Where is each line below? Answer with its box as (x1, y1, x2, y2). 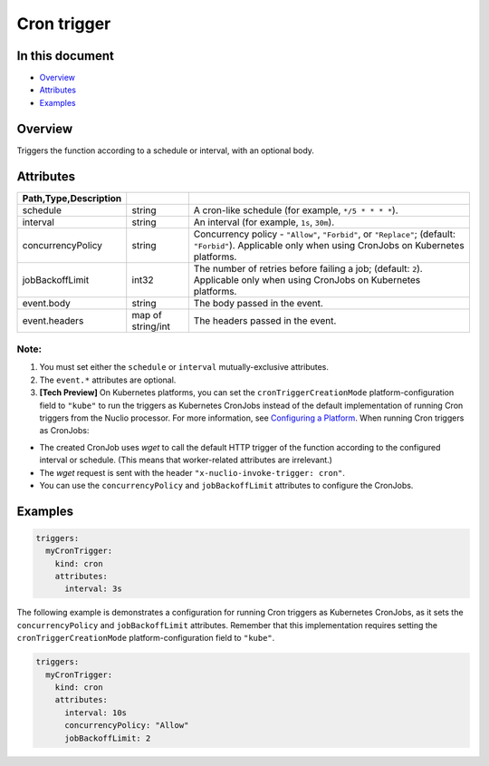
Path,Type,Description (22, 191, 122, 204)
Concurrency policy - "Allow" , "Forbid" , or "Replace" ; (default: (193, 228, 456, 240)
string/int (131, 320, 171, 333)
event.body (22, 296, 72, 309)
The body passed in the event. (193, 296, 323, 309)
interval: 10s (64, 707, 127, 718)
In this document (16, 48, 115, 63)
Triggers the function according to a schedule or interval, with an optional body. (16, 145, 314, 156)
